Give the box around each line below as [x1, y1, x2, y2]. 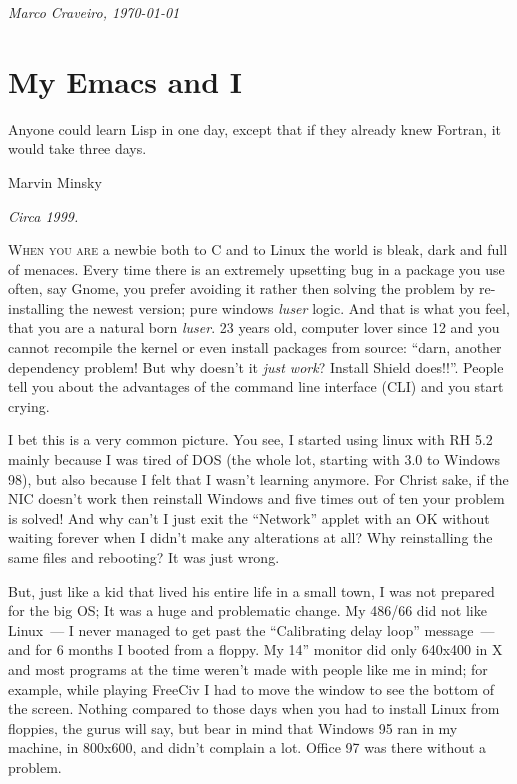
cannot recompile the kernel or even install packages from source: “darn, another [8, 337, 502, 358]
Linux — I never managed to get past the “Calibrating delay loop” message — [8, 619, 495, 640]
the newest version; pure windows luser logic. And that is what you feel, [68, 297, 510, 318]
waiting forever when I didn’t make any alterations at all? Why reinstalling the [8, 527, 493, 548]
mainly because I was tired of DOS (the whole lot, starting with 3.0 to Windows [8, 449, 501, 470]
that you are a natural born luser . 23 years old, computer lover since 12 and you [8, 317, 500, 338]
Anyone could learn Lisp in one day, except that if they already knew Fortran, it [8, 118, 501, 139]
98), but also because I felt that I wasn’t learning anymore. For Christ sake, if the [8, 468, 509, 489]
